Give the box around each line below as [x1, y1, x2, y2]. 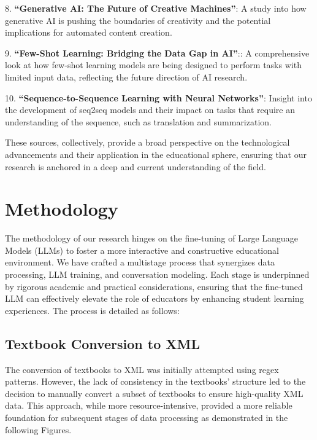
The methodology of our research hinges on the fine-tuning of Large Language [5, 232, 298, 245]
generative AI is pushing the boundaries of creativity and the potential [5, 14, 271, 26]
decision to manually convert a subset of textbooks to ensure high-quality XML [5, 387, 304, 399]
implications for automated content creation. [5, 26, 172, 39]
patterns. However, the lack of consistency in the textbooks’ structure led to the [5, 375, 306, 388]
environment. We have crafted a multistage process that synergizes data [5, 256, 275, 269]
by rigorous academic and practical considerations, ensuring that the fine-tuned [5, 280, 303, 293]
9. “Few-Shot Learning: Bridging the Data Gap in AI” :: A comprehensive [5, 46, 310, 59]
